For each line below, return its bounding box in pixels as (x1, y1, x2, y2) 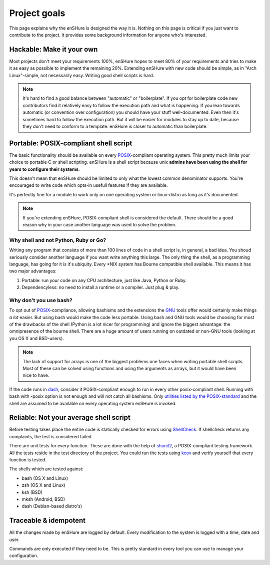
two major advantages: (9, 268, 57, 274)
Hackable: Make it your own (9, 45, 98, 54)
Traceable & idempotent (9, 516, 86, 525)
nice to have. (22, 372, 49, 378)
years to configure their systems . (9, 166, 80, 172)
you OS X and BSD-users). (9, 335, 64, 341)
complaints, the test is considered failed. (9, 433, 93, 439)
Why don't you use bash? (9, 297, 72, 304)
